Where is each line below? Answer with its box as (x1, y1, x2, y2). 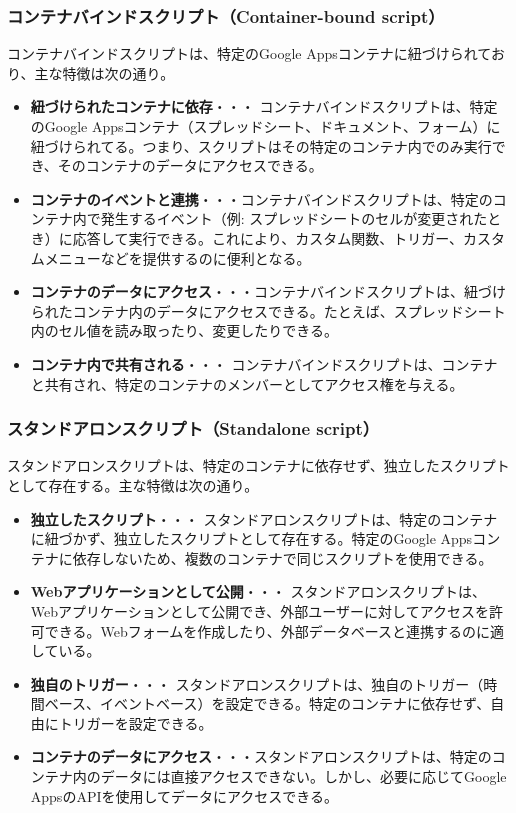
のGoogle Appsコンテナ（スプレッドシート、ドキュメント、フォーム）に (30, 116, 501, 136)
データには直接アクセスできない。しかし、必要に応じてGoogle (100, 766, 507, 787)
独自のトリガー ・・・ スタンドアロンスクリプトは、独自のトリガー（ (30, 673, 484, 694)
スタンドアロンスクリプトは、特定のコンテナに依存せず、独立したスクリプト (7, 455, 510, 476)
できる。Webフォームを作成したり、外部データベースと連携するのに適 (44, 620, 505, 641)
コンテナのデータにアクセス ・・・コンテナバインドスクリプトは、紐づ (30, 281, 493, 302)
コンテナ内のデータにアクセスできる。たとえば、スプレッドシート (72, 300, 506, 321)
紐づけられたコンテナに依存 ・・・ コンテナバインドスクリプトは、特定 (30, 96, 498, 117)
